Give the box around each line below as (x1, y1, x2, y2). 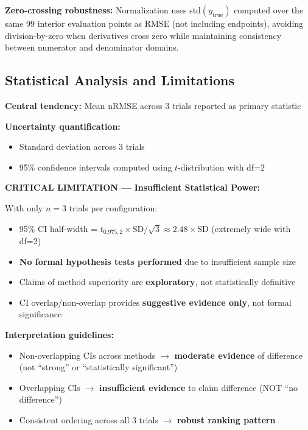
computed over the (234, 4, 304, 16)
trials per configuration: (69, 201, 158, 214)
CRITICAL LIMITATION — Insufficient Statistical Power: (5, 181, 261, 194)
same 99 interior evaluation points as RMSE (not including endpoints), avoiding (5, 17, 304, 29)
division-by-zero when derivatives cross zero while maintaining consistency (5, 29, 282, 41)
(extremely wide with (211, 222, 291, 234)
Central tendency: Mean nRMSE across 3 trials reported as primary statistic (5, 99, 301, 111)
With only (5, 201, 43, 214)
